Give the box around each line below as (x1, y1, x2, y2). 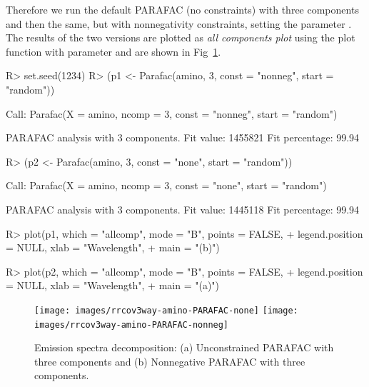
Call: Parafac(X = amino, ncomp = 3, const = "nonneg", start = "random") (6, 106, 338, 121)
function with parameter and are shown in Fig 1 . (6, 44, 221, 59)
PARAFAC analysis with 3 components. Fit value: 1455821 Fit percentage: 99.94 (6, 130, 360, 145)
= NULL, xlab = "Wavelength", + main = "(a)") (6, 278, 220, 293)
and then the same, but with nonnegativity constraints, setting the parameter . (6, 16, 352, 31)
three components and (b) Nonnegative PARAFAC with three (34, 353, 305, 368)
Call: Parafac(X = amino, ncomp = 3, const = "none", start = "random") (6, 178, 327, 193)
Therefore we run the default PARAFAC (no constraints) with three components (6, 2, 359, 16)
